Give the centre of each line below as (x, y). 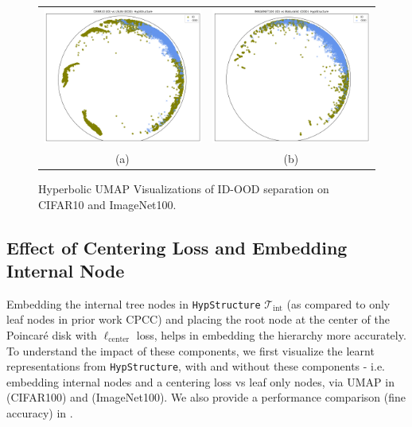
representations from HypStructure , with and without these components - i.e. (196, 366)
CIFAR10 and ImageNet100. (107, 204)
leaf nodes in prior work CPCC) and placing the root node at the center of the (198, 319)
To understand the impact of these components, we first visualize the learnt (190, 350)
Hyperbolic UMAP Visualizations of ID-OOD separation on (184, 188)
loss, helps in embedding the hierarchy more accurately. (271, 334)
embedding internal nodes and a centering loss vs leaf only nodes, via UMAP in (200, 381)
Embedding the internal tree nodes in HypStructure (134, 303)
